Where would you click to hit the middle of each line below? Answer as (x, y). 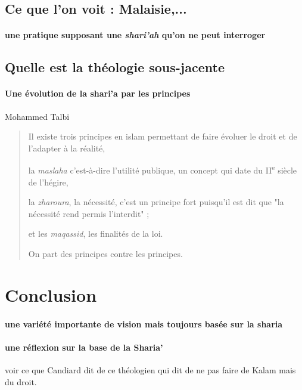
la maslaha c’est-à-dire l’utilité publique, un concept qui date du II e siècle (163, 169)
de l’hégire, (48, 182)
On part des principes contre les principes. (105, 253)
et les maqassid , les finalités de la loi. (96, 233)
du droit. (21, 381)
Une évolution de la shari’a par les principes (98, 93)
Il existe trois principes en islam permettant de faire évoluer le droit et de (163, 136)
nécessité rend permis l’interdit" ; (89, 213)
